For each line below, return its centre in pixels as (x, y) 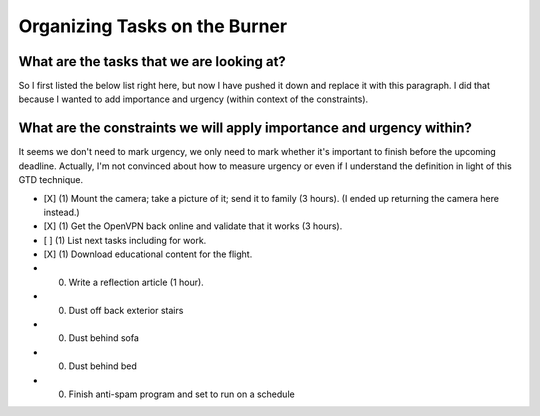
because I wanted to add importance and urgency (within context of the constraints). (193, 99)
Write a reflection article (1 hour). (136, 282)
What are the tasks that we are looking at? (152, 61)
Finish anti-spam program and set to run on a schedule (181, 394)
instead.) (61, 212)
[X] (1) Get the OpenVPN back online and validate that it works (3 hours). (193, 226)
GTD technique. (51, 180)
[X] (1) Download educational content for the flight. (148, 254)
